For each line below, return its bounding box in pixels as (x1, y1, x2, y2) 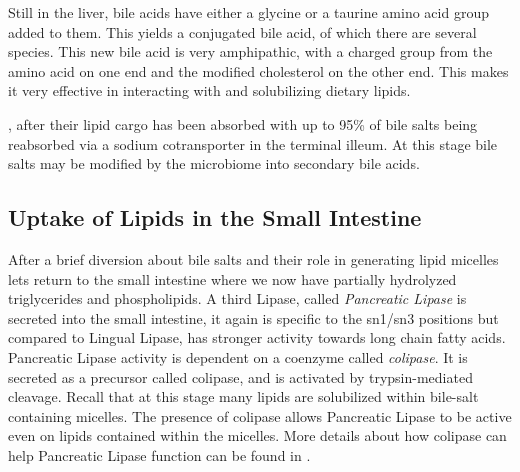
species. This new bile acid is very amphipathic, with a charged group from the (8, 41, 493, 62)
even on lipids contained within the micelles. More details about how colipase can (8, 425, 507, 446)
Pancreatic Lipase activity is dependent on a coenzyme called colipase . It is (8, 346, 468, 367)
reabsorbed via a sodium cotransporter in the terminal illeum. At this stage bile (8, 133, 498, 154)
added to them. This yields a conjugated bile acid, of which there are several (8, 21, 477, 42)
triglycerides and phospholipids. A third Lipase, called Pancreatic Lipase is (8, 288, 467, 309)
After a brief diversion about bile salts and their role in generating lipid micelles (8, 248, 499, 269)
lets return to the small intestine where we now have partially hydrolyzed (8, 268, 457, 289)
